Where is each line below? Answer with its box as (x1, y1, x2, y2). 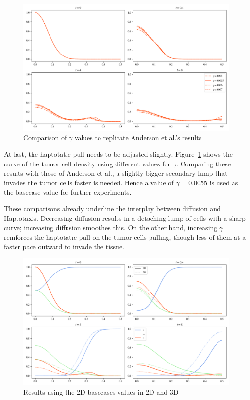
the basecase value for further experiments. (4, 187, 132, 197)
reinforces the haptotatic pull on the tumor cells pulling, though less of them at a (4, 232, 246, 242)
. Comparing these (176, 158, 231, 168)
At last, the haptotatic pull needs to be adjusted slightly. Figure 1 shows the (4, 149, 233, 159)
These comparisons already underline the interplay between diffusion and (4, 203, 221, 214)
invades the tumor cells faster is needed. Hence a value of (4, 177, 174, 187)
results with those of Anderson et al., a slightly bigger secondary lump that (4, 168, 228, 178)
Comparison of (23, 132, 67, 143)
